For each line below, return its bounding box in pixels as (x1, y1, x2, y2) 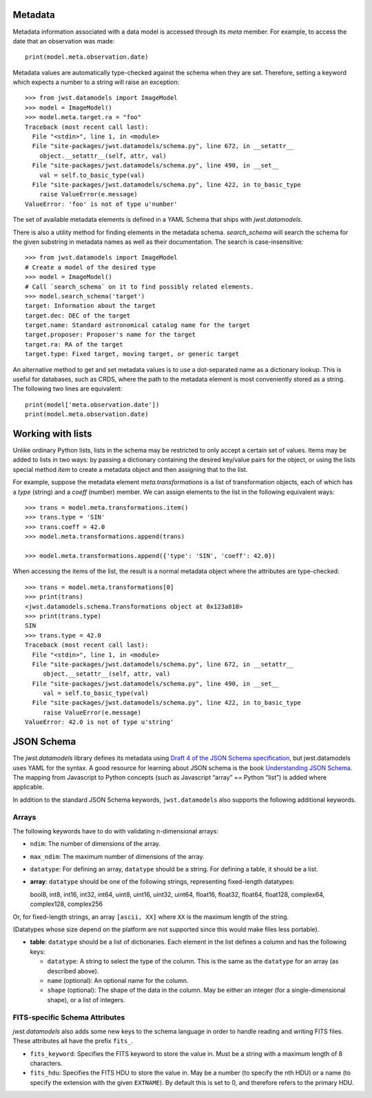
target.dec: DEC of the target (25, 311, 131, 320)
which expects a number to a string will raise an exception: (12, 78, 180, 86)
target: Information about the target (25, 302, 156, 310)
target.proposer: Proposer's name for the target (25, 331, 196, 339)
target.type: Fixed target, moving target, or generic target (25, 350, 240, 358)
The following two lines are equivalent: (12, 384, 123, 393)
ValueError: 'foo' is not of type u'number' (25, 200, 178, 208)
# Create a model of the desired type (25, 263, 156, 271)
